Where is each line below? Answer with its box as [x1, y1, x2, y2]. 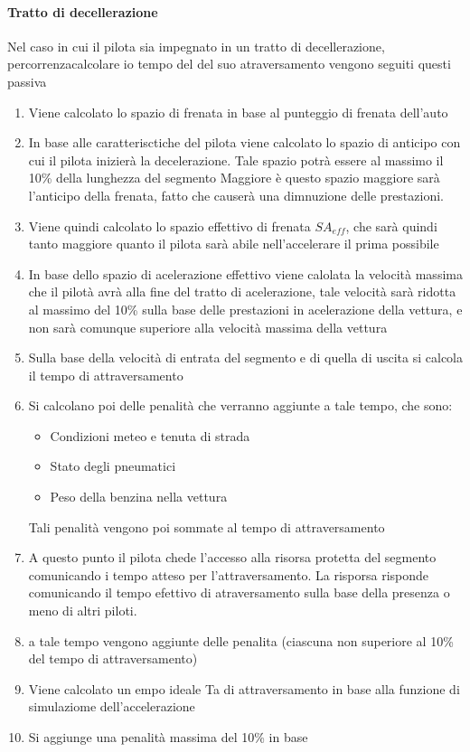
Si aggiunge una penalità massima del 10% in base [28, 728, 308, 747]
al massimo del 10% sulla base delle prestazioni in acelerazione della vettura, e [28, 299, 463, 318]
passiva [7, 71, 47, 90]
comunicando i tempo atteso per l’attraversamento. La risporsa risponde [28, 565, 428, 584]
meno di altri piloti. [28, 601, 137, 620]
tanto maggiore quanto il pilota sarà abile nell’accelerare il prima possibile [28, 234, 439, 253]
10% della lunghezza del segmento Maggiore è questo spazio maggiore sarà [28, 168, 440, 187]
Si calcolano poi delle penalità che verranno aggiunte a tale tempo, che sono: [28, 396, 453, 415]
